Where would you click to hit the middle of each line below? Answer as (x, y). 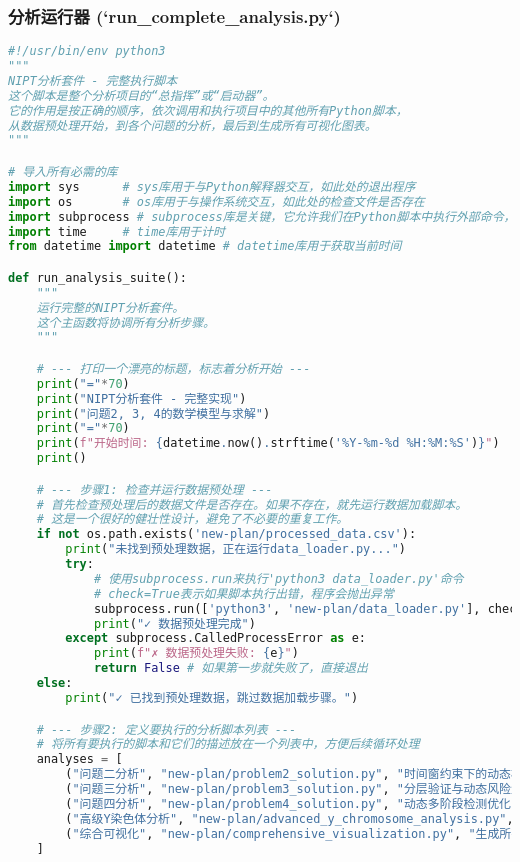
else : (54, 683)
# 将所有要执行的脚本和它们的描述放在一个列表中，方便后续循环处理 (228, 744)
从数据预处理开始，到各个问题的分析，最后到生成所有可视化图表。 (192, 125)
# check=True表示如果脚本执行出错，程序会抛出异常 (243, 593)
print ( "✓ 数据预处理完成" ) (174, 623)
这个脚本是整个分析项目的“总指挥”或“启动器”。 (141, 95)
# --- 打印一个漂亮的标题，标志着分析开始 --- (173, 368)
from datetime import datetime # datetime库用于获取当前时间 (205, 246)
